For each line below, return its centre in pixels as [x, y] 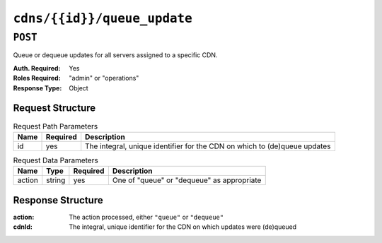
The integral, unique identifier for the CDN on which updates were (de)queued [183, 227]
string [56, 180]
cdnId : [23, 227]
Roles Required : [37, 78]
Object [79, 88]
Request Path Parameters [56, 126]
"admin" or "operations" [104, 78]
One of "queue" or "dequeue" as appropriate [187, 180]
